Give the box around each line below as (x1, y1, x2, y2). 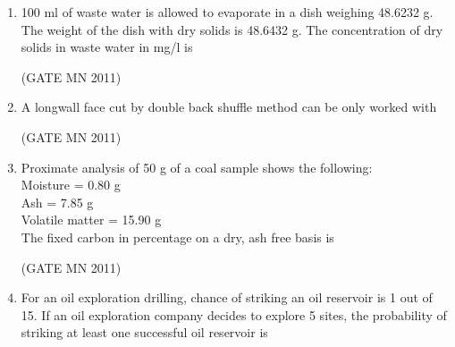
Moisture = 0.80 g (21, 175, 121, 194)
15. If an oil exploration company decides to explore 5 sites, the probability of (21, 305, 447, 324)
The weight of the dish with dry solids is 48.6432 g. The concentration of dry (21, 20, 443, 38)
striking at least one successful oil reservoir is (21, 323, 268, 342)
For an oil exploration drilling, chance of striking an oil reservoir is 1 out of (21, 288, 433, 307)
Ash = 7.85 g (21, 192, 94, 211)
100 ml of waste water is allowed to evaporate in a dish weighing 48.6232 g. (21, 3, 434, 21)
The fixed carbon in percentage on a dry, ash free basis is (21, 227, 334, 246)
